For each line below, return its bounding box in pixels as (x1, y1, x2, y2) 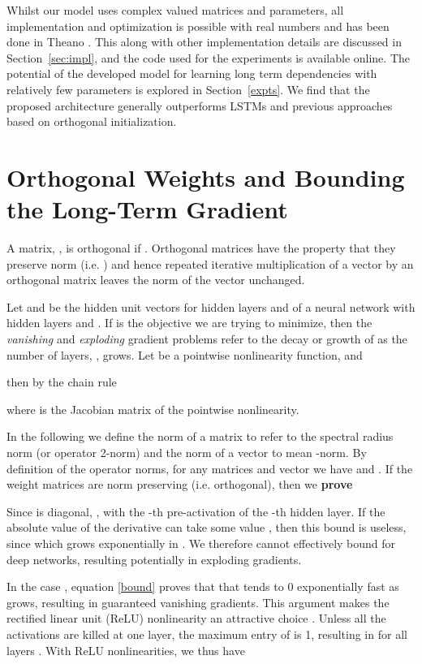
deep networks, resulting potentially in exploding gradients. (6, 550, 302, 567)
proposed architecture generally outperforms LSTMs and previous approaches (6, 97, 393, 114)
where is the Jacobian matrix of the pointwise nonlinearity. (6, 400, 299, 417)
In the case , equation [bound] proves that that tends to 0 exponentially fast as (6, 578, 399, 595)
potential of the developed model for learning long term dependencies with (6, 65, 377, 82)
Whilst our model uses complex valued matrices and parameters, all (6, 2, 344, 18)
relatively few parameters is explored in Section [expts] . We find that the (6, 80, 370, 97)
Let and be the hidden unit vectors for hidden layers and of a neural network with (6, 298, 416, 315)
